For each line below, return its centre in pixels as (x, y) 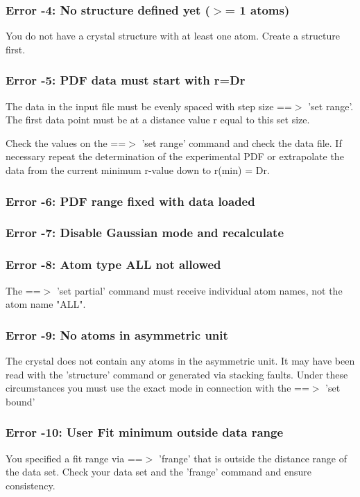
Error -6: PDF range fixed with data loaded (130, 201)
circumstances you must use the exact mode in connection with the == (157, 388)
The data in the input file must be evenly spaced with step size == (149, 106)
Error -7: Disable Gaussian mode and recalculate (145, 233)
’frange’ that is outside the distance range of (253, 458)
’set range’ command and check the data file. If (242, 142)
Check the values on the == (66, 142)
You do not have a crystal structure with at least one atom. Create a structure (173, 36)
